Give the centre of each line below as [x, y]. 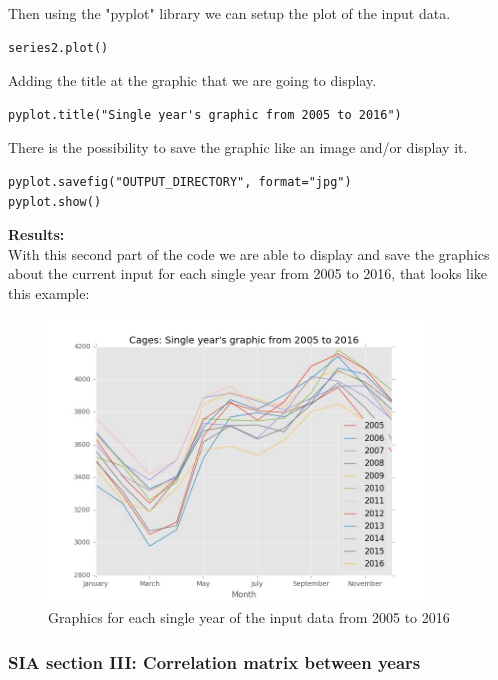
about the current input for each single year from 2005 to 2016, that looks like [248, 273]
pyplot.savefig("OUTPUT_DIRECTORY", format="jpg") [180, 181]
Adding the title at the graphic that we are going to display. [192, 80]
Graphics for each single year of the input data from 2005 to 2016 [249, 617]
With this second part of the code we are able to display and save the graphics [249, 253]
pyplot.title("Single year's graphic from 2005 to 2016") [205, 114]
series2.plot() [58, 47]
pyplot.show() [55, 201]
